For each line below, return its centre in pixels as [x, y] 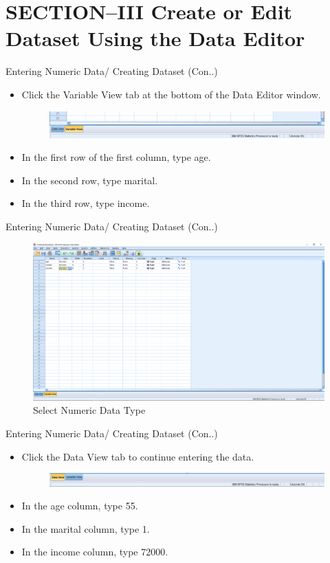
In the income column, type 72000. [95, 552]
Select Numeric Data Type [89, 410]
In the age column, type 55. [80, 506]
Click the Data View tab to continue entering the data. [138, 456]
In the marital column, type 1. [86, 528]
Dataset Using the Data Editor [155, 38]
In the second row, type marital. [90, 180]
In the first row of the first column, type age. [116, 157]
